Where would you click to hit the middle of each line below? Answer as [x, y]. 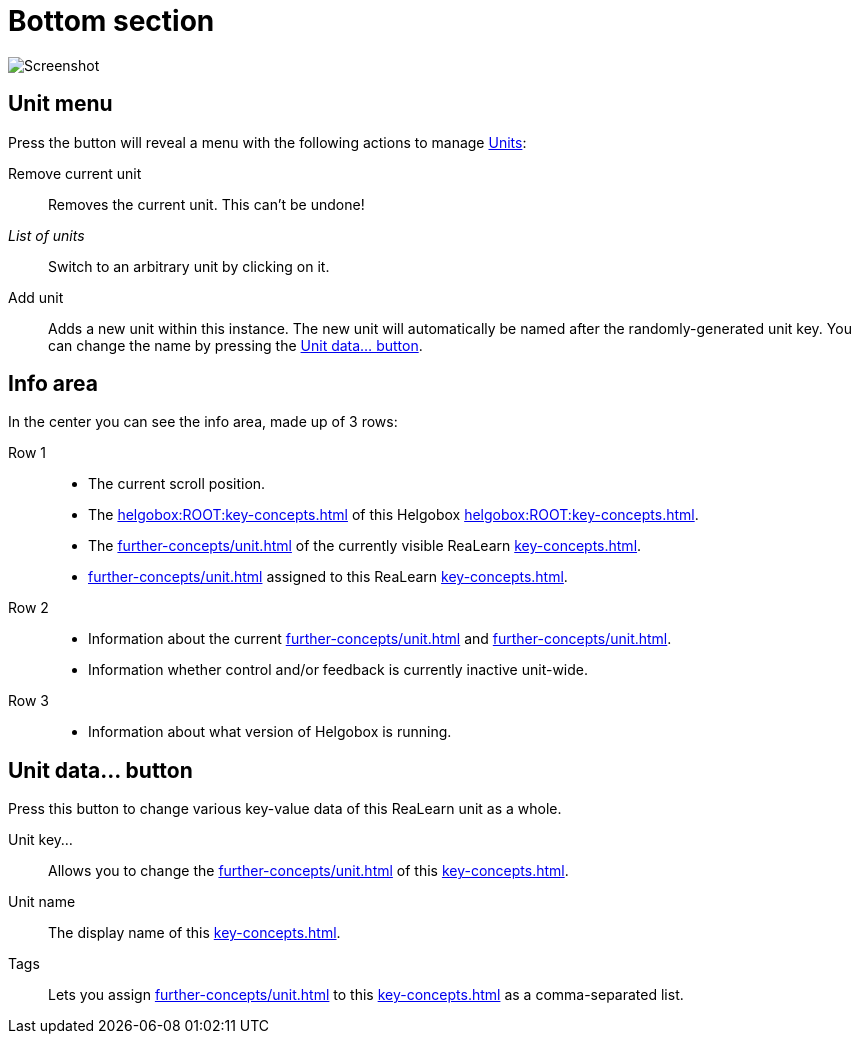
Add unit [36, 297]
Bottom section [111, 21]
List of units [46, 235]
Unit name [42, 902]
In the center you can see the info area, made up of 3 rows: [203, 422]
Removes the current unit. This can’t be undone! [206, 204]
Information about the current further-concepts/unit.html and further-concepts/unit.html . [380, 639]
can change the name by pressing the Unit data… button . [235, 345]
